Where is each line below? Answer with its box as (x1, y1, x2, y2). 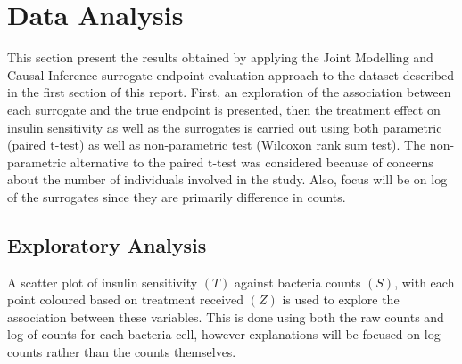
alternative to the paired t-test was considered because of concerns (70, 152, 433, 171)
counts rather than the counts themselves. (7, 343, 236, 361)
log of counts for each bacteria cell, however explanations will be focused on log (7, 325, 441, 344)
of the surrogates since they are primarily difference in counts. (7, 187, 346, 206)
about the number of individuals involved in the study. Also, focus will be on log (7, 170, 448, 189)
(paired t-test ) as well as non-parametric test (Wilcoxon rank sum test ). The (7, 135, 426, 154)
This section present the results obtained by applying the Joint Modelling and (7, 48, 433, 67)
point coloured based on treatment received (7, 290, 244, 309)
